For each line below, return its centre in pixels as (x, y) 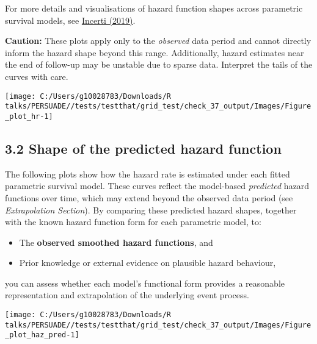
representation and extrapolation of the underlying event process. (127, 295)
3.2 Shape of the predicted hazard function (143, 148)
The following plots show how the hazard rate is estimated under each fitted (148, 174)
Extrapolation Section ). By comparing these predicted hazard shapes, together (151, 210)
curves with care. (37, 76)
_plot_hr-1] (29, 116)
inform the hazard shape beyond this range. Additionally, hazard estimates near (155, 52)
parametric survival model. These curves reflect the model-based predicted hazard (157, 186)
